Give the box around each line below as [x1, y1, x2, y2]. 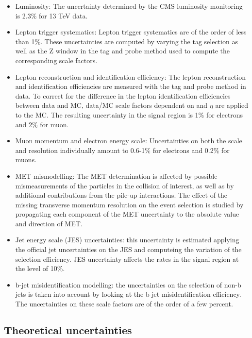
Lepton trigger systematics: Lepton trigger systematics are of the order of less [15, 27, 247, 37]
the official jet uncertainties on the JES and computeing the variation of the [15, 244, 242, 254]
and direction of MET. [15, 218, 83, 228]
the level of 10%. [15, 263, 65, 273]
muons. [15, 154, 37, 165]
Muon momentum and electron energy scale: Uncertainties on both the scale [15, 135, 242, 146]
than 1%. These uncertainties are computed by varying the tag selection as [15, 36, 238, 46]
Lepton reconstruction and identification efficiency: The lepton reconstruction [15, 71, 246, 82]
